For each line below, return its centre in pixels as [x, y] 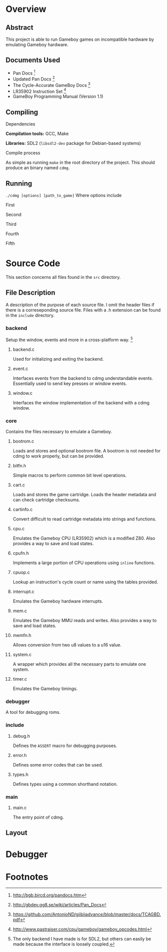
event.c [21, 369]
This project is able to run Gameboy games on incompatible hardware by [80, 39]
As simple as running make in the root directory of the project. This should [80, 163]
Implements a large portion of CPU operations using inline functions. [84, 563]
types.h [21, 774]
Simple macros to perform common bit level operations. [70, 475]
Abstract [20, 28]
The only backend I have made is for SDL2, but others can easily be [82, 939]
